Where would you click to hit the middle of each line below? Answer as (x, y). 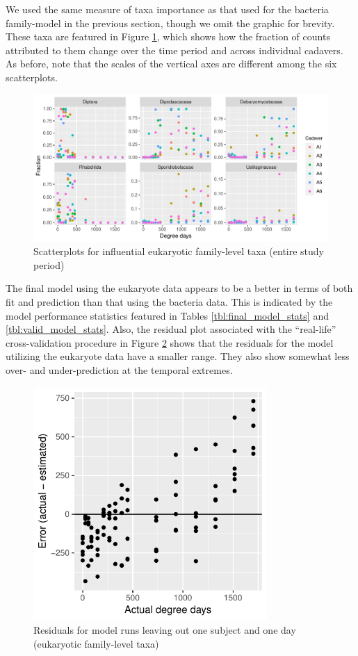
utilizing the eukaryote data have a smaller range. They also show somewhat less (178, 356)
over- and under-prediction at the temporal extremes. (119, 369)
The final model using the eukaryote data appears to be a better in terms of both (179, 288)
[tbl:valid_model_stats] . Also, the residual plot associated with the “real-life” (171, 329)
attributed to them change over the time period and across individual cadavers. (174, 50)
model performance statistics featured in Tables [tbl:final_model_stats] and (167, 315)
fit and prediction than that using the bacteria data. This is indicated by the (169, 301)
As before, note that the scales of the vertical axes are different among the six (171, 64)
